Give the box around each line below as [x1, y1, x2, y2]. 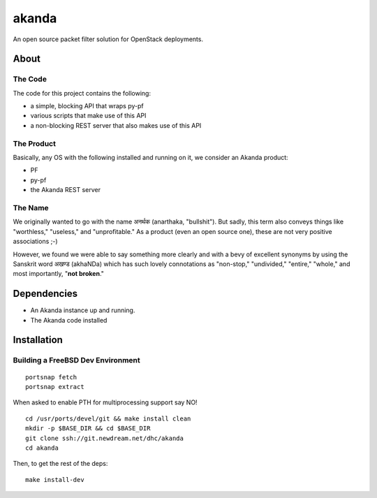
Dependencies [13, 288, 78, 300]
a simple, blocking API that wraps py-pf [30, 102, 144, 110]
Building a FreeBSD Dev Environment [13, 356, 141, 365]
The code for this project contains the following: [13, 89, 151, 97]
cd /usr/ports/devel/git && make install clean [25, 414, 191, 423]
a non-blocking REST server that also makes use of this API [30, 121, 202, 129]
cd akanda [25, 444, 59, 452]
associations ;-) [13, 237, 59, 246]
